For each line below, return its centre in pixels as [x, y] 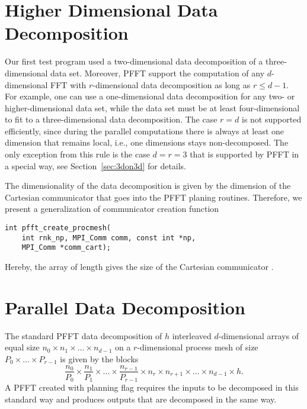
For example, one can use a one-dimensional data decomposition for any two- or [150, 96]
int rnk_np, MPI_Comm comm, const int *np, [109, 238]
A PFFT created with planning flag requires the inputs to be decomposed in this [152, 387]
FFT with [68, 84]
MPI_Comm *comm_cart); [66, 248]
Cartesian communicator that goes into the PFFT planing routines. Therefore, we [153, 197]
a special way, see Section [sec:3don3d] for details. [96, 165]
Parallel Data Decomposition [125, 307]
